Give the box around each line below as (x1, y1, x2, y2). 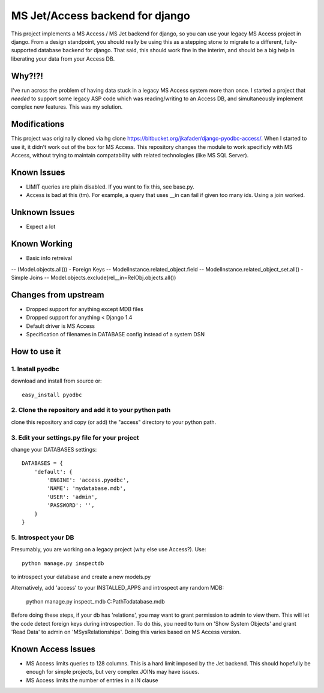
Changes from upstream (11, 289, 104, 300)
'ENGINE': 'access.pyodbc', (47, 477, 130, 483)
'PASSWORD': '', (47, 502, 95, 509)
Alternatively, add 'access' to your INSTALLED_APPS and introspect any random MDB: (11, 584, 224, 592)
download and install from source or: (11, 377, 102, 384)
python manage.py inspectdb (22, 560, 104, 567)
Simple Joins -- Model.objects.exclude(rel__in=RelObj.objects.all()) (11, 274, 176, 281)
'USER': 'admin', (47, 493, 98, 500)
